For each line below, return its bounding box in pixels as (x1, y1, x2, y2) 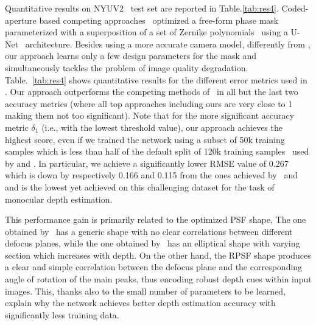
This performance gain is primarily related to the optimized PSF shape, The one (5, 213, 306, 226)
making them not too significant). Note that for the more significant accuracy (5, 109, 295, 122)
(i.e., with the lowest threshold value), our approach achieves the (41, 121, 283, 133)
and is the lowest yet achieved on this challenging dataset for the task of (5, 180, 275, 193)
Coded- (281, 2, 309, 14)
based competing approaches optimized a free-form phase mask (39, 13, 279, 26)
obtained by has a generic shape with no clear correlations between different (5, 225, 293, 237)
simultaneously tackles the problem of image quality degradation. (5, 61, 248, 74)
